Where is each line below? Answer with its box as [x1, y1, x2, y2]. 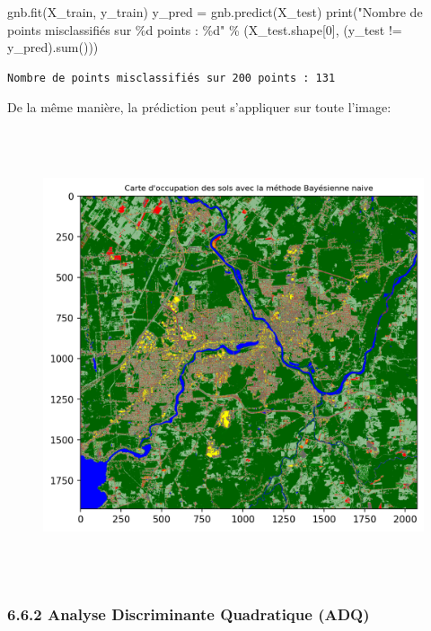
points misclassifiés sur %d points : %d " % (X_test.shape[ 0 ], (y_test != [7, 20, 402, 39]
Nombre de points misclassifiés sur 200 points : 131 [7, 71, 336, 84]
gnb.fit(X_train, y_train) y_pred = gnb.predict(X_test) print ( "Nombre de [7, 3, 423, 21]
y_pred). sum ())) [7, 38, 99, 57]
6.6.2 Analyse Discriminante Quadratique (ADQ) [7, 603, 370, 626]
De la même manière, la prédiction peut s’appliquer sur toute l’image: [7, 98, 391, 117]
